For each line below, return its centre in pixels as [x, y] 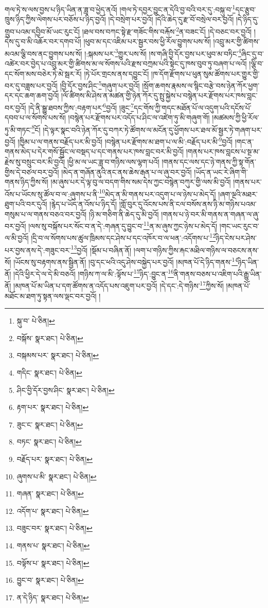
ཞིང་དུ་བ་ [252, 53]
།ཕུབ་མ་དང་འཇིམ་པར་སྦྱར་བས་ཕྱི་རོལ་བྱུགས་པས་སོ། [147, 41]
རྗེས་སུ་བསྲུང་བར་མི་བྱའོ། [35, 161]
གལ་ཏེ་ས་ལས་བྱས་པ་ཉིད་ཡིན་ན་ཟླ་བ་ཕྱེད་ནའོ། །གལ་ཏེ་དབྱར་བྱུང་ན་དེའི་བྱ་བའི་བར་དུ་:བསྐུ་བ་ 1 [120, 8]
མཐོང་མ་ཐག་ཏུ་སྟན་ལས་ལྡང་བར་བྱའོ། [51, 296]
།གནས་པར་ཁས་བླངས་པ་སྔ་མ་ [223, 151]
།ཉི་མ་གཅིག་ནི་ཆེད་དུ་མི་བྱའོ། [124, 214]
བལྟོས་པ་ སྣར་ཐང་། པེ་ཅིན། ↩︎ [53, 562]
